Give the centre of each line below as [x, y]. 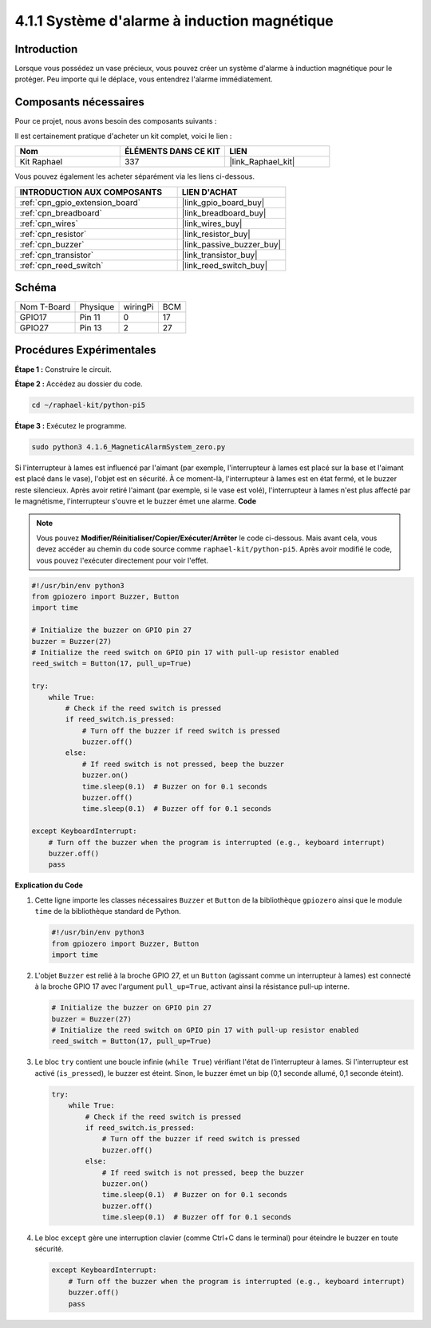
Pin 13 [91, 328]
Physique [97, 307]
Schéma [36, 287]
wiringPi [138, 307]
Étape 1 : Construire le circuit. [63, 369]
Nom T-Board [45, 307]
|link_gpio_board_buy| [223, 202]
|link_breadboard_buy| [224, 213]
